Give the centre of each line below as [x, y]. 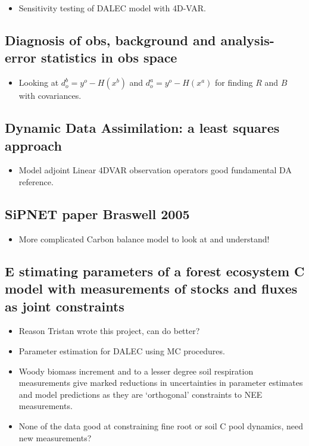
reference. [36, 181]
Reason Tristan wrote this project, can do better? [109, 331]
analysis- [247, 40]
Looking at [39, 82]
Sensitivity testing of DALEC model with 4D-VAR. [112, 8]
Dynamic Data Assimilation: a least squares [142, 128]
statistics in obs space [109, 57]
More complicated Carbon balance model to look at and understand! [144, 238]
